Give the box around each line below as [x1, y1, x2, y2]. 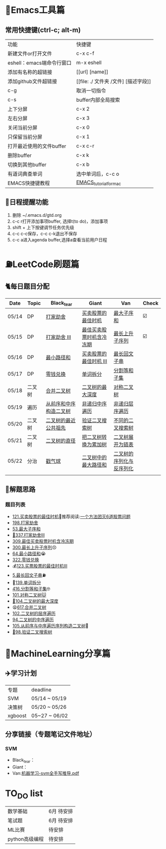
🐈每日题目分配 [5, 282, 50, 291]
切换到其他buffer [7, 161, 47, 168]
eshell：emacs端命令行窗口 [7, 60, 72, 66]
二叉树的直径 [45, 437, 76, 444]
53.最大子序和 [12, 526, 41, 532]
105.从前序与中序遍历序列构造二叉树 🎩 [12, 622, 89, 628]
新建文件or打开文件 [7, 50, 52, 57]
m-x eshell [76, 59, 102, 66]
